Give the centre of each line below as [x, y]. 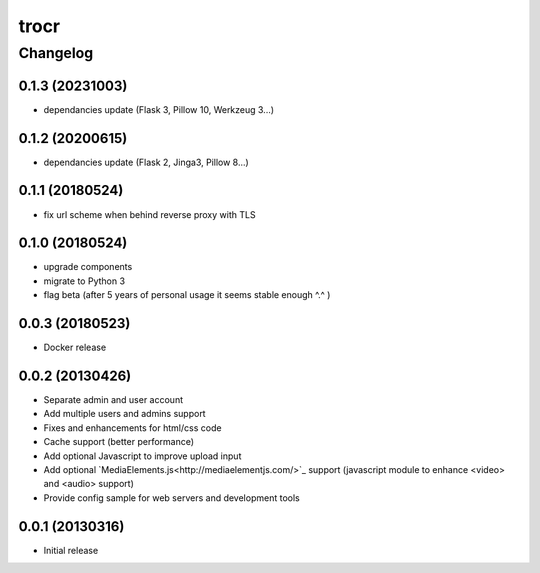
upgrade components [88, 267]
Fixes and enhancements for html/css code [132, 427]
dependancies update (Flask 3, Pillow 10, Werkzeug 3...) [159, 109]
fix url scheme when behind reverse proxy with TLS [149, 214]
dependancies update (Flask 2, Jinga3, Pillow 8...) [146, 162]
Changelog [56, 53]
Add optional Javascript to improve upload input [142, 456]
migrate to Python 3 [84, 281]
